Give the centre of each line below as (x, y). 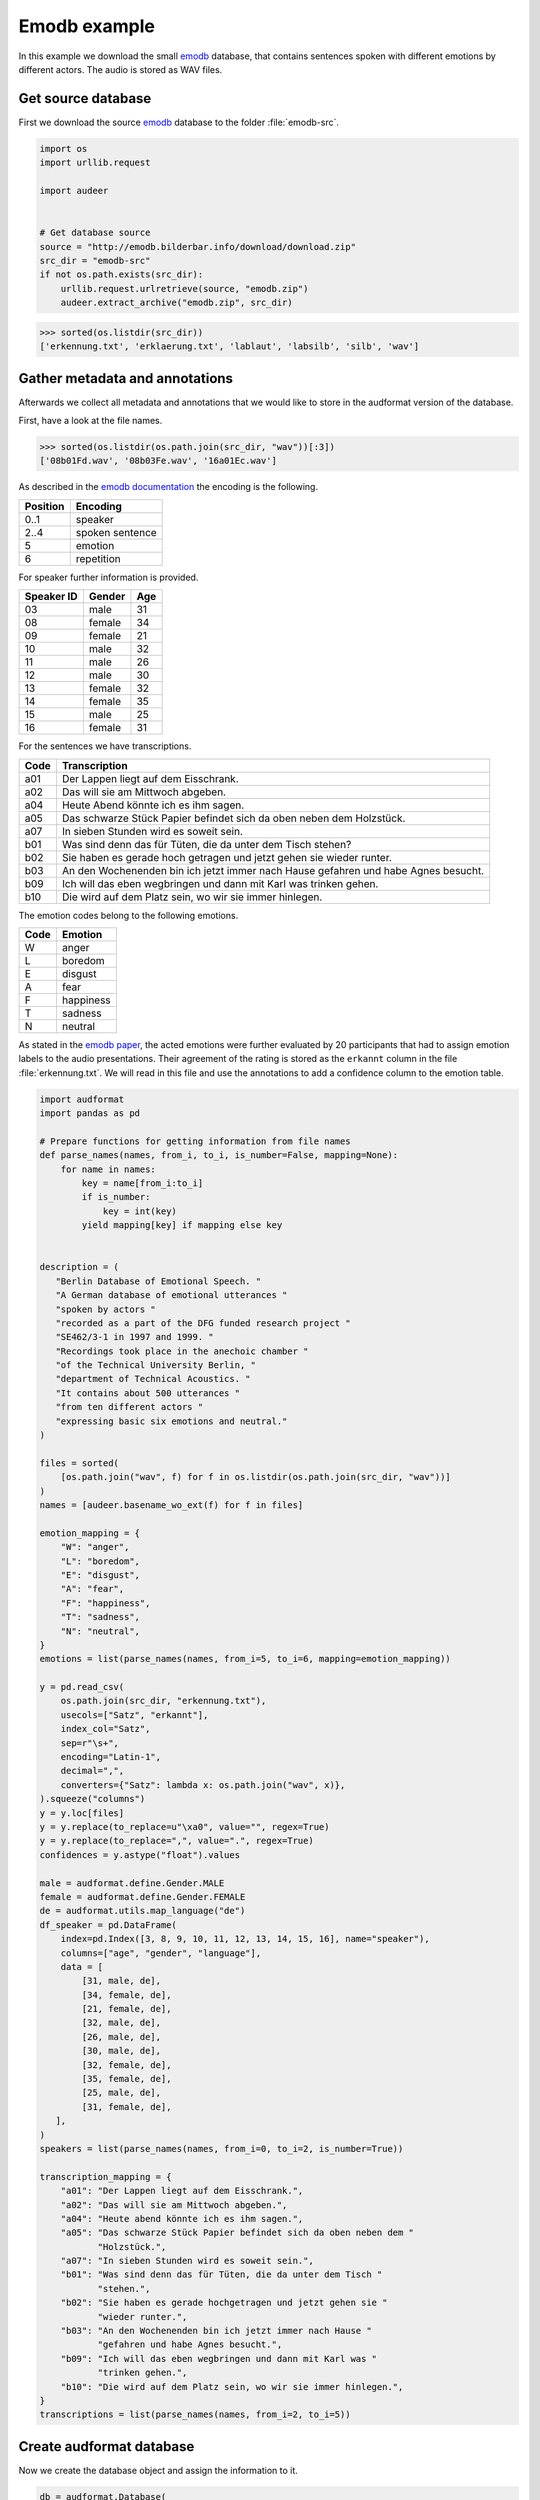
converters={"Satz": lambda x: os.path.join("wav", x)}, (203, 1784)
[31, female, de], (126, 2106)
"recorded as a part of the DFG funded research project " (203, 1323)
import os (63, 148)
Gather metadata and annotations (126, 378)
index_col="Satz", (105, 1729)
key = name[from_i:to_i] (142, 1183)
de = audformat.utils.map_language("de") (142, 1911)
